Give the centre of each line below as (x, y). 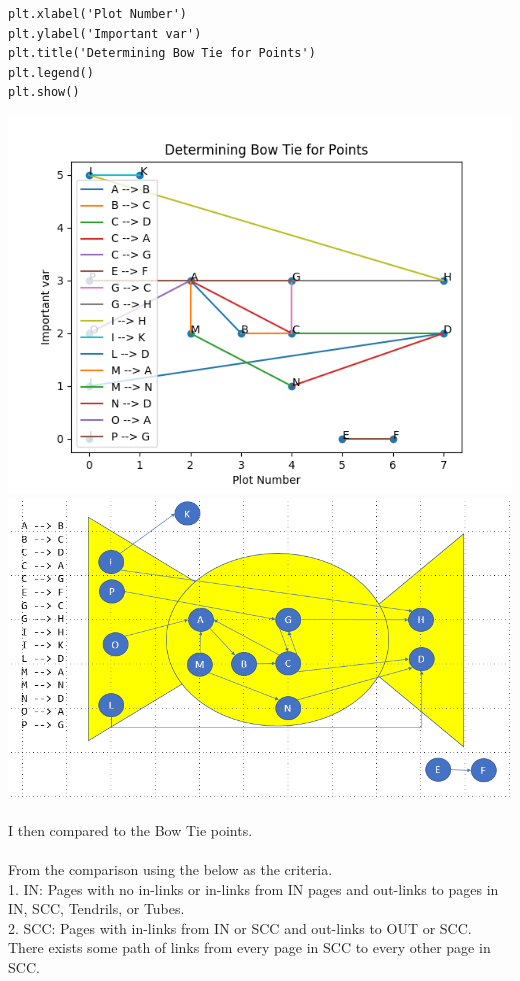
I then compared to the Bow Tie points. (130, 829)
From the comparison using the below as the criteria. (170, 869)
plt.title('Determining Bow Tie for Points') (162, 53)
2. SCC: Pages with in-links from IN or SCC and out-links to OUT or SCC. (240, 927)
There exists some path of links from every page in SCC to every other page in (249, 947)
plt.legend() (51, 72)
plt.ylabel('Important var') (105, 33)
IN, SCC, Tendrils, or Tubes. (96, 908)
